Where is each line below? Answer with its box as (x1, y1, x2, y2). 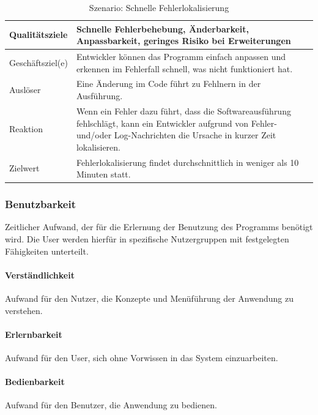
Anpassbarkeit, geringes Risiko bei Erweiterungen (76, 34, 291, 47)
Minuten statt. (76, 168, 131, 181)
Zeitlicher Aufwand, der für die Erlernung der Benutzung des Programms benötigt (5, 220, 313, 233)
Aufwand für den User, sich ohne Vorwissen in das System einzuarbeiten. (5, 351, 278, 364)
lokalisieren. (76, 140, 120, 153)
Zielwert (9, 162, 40, 174)
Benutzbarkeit (5, 196, 76, 212)
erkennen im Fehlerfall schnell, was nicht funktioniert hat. (76, 62, 293, 75)
